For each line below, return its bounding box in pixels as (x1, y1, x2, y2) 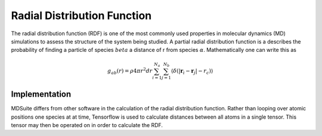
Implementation (11, 89, 72, 100)
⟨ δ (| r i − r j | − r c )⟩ (171, 67, 213, 76)
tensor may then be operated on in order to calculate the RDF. (11, 121, 163, 128)
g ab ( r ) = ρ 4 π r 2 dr (107, 66, 153, 76)
